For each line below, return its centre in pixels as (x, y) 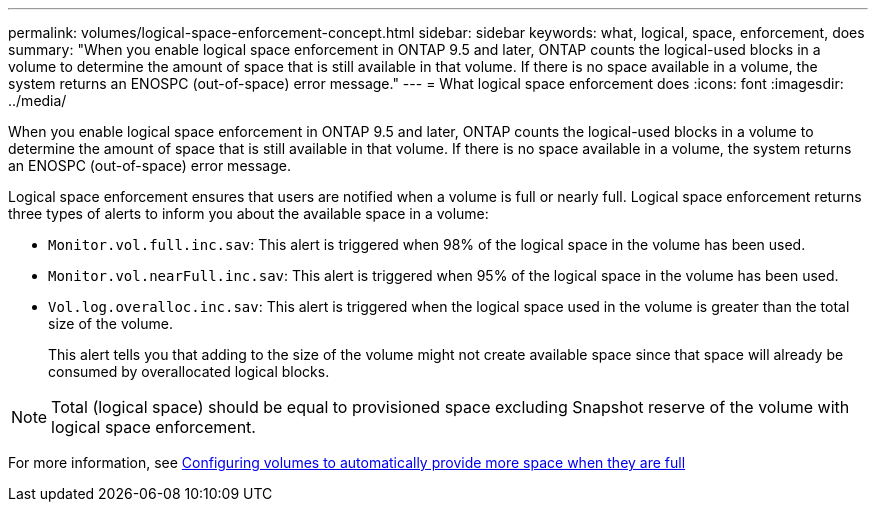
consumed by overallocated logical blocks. (189, 371)
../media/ (37, 100)
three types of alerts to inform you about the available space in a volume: (248, 213)
